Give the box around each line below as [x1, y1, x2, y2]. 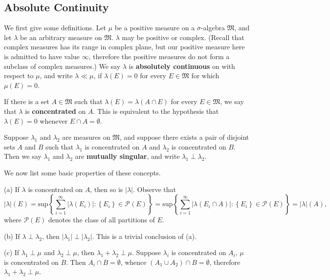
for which [191, 70, 220, 81]
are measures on [62, 132, 110, 142]
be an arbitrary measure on [20, 32, 102, 42]
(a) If [4, 184, 20, 194]
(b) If [4, 231, 20, 241]
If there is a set [4, 96, 49, 107]
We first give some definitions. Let [4, 22, 106, 33]
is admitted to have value [4, 51, 80, 61]
